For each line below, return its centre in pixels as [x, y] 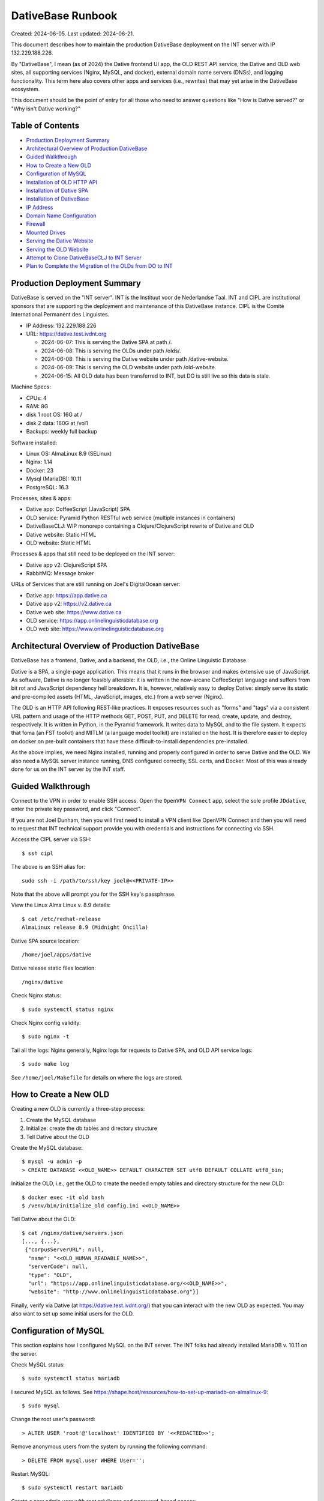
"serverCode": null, [58, 1267]
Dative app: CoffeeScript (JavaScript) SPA [78, 509]
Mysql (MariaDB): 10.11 [54, 479]
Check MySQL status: [38, 1364]
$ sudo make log [46, 1064]
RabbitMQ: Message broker [60, 573]
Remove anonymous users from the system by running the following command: [109, 1446]
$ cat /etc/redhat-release [61, 919]
